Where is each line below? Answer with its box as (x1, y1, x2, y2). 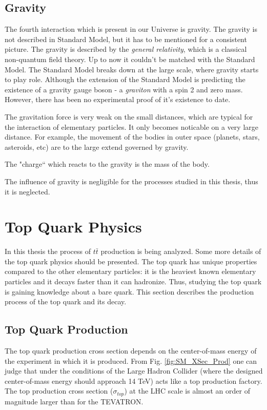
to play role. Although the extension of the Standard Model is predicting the (5, 74, 245, 85)
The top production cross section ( (5, 385, 113, 396)
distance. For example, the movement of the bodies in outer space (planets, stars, (5, 131, 260, 142)
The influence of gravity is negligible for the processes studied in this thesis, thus (5, 175, 258, 186)
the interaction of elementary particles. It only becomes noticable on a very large (5, 121, 258, 132)
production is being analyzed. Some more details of (100, 246, 261, 257)
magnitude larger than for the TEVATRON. (5, 396, 143, 406)
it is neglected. (5, 186, 50, 197)
